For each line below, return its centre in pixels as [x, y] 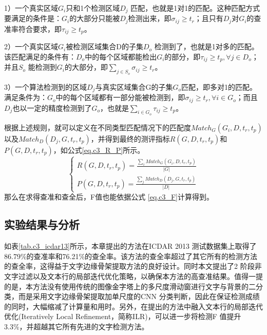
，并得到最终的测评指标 [130, 138]
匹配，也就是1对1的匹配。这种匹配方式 [195, 8]
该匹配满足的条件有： [40, 56]
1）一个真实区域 [31, 8]
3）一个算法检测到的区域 [45, 86]
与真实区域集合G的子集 [134, 86]
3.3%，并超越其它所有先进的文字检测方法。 [77, 326]
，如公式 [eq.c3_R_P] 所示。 [99, 150]
